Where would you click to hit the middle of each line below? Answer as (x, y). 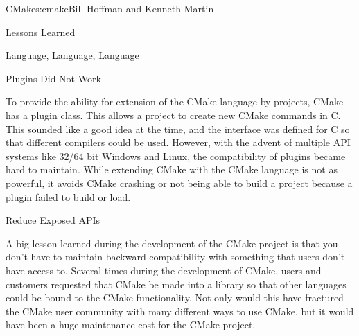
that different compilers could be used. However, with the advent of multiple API (178, 142)
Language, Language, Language (72, 55)
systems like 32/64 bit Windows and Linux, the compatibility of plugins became (176, 156)
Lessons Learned (41, 32)
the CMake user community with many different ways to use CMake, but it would (180, 311)
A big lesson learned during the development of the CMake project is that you (172, 243)
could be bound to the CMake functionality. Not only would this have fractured (175, 298)
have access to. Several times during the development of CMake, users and (164, 270)
